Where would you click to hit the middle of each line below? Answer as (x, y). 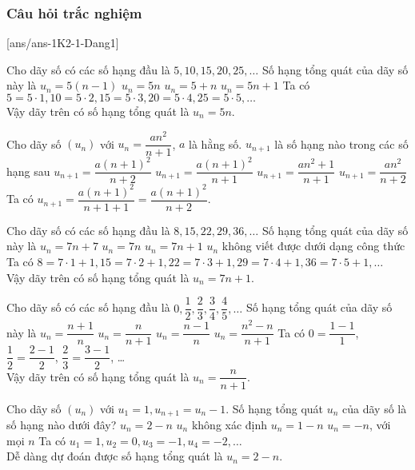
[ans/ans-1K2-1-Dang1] (63, 43)
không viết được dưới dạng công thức (313, 246)
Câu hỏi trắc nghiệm (74, 12)
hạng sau (28, 171)
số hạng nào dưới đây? (62, 425)
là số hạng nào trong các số (341, 143)
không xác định (229, 425)
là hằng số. (215, 143)
